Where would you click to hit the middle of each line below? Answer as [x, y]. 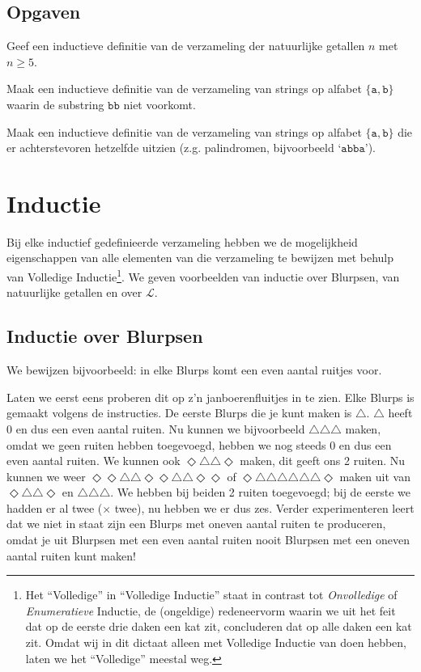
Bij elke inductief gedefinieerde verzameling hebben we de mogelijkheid [182, 241]
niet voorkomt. [159, 104]
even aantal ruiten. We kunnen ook [94, 461]
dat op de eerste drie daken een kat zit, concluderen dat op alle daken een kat [219, 626]
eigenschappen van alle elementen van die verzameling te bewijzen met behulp [200, 258]
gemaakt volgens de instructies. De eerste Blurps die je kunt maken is [179, 413]
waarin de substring [55, 104]
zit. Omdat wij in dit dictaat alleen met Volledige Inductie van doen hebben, [216, 642]
